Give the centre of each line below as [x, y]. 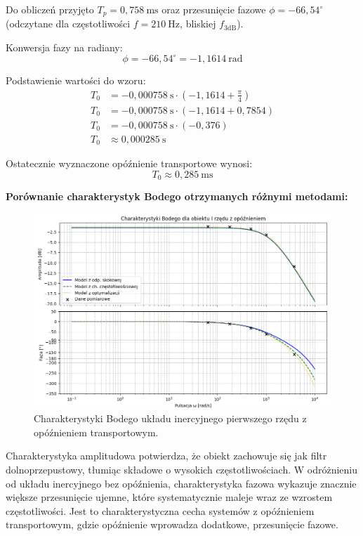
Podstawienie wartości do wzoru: [76, 80]
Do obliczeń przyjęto [50, 9]
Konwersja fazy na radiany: [64, 47]
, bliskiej [198, 24]
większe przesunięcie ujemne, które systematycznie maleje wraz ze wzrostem [169, 497]
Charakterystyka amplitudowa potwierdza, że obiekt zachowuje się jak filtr [166, 456]
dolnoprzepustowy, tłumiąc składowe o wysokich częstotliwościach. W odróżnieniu [182, 470]
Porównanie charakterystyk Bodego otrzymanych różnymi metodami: [177, 196]
